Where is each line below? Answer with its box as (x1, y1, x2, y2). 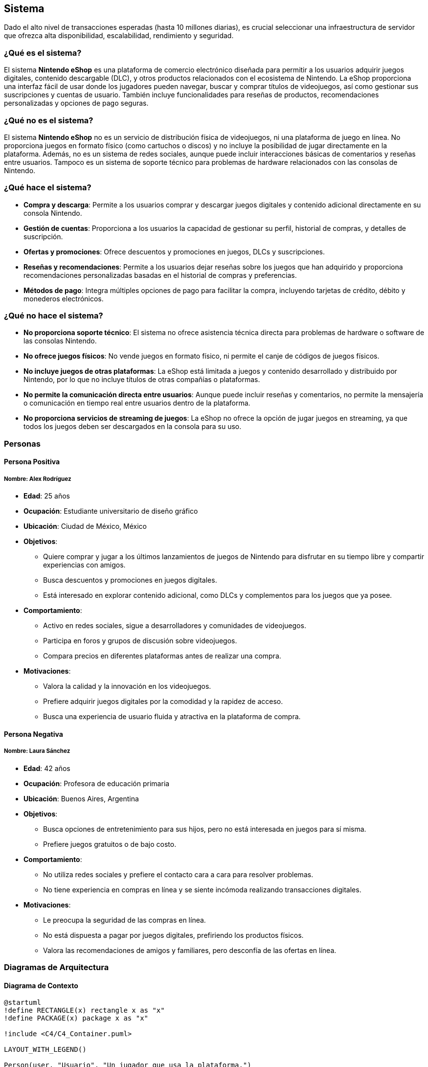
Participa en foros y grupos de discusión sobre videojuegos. (43, 636, 237, 645)
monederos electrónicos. (23, 294, 104, 303)
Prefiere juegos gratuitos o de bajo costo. (43, 840, 177, 848)
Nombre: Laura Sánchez (4, 748, 70, 755)
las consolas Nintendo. (23, 337, 97, 345)
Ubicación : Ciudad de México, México (23, 522, 147, 531)
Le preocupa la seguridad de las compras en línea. (43, 915, 206, 924)
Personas (4, 438, 41, 449)
